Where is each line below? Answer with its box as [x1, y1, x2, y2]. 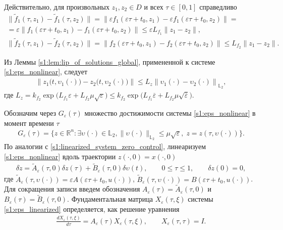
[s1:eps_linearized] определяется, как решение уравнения [4, 203, 180, 214]
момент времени [4, 117, 54, 128]
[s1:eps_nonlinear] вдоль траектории [4, 151, 116, 161]
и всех [144, 2, 163, 12]
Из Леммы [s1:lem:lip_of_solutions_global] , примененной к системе [4, 56, 215, 67]
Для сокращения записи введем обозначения [4, 183, 140, 194]
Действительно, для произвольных [4, 2, 109, 12]
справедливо [199, 2, 237, 12]
